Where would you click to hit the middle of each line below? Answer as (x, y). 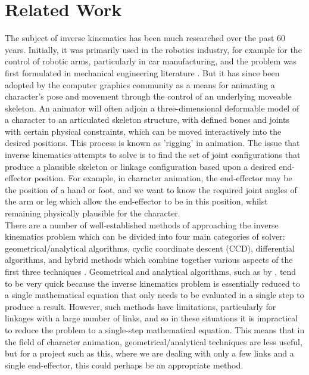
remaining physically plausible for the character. (93, 213)
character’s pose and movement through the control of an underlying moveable (148, 96)
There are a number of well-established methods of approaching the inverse (142, 224)
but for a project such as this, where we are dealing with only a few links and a (149, 353)
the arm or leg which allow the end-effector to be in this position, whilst (136, 201)
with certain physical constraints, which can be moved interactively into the (143, 131)
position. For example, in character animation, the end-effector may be (163, 178)
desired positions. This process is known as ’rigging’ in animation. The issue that (152, 143)
